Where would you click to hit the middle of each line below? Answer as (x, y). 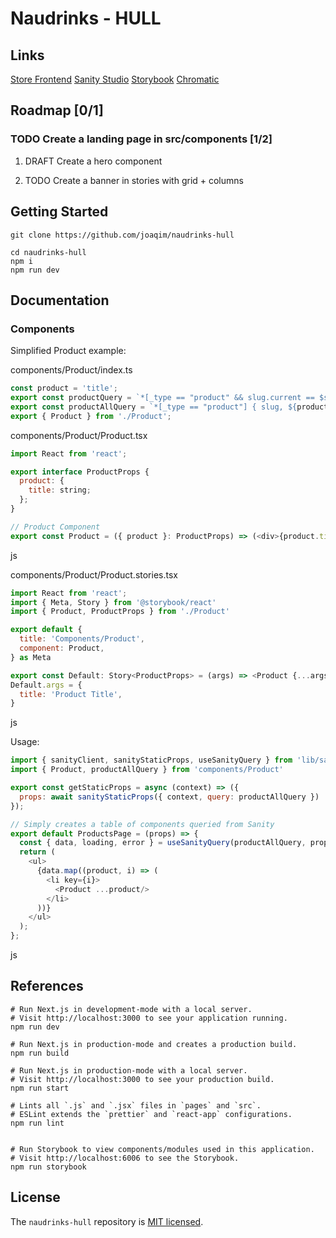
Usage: (25, 742)
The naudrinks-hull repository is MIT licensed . (107, 1221)
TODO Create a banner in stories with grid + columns (134, 180)
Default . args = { (46, 685)
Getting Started (59, 212)
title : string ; (60, 490)
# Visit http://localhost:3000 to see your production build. (142, 1079)
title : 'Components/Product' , (82, 639)
